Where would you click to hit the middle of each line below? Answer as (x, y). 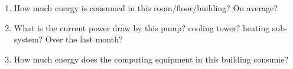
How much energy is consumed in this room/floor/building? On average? (146, 8)
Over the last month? (84, 39)
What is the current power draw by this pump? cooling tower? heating (142, 27)
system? (28, 39)
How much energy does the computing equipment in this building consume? (151, 59)
